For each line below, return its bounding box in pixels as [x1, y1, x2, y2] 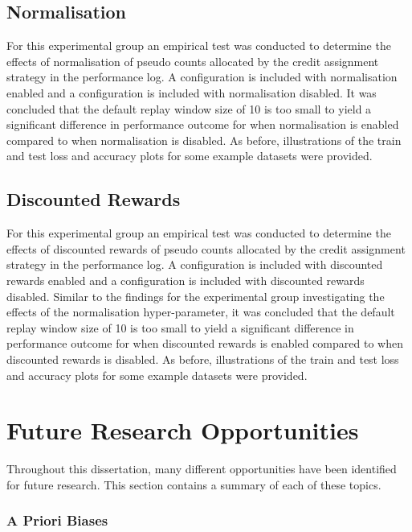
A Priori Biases [6, 510, 108, 530]
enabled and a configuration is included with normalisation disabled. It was [6, 84, 377, 101]
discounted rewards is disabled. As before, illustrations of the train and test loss [6, 350, 399, 367]
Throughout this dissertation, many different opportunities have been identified [6, 460, 397, 477]
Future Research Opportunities [6, 414, 359, 447]
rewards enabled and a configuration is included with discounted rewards [6, 271, 365, 288]
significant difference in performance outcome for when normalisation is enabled [6, 116, 399, 133]
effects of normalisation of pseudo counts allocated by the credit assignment [6, 52, 379, 69]
